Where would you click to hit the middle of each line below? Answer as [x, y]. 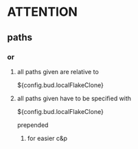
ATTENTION [42, 12]
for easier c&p [47, 138]
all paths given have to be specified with [74, 98]
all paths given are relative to [58, 71]
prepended [33, 125]
